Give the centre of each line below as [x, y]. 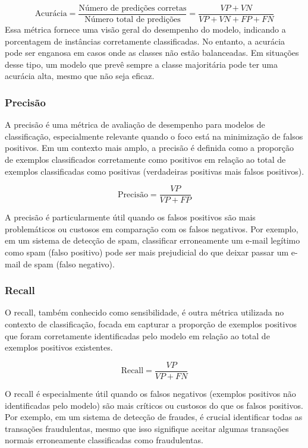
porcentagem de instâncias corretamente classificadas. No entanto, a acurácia [145, 41]
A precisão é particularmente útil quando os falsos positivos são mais [130, 217]
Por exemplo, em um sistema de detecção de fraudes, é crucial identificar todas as [154, 417]
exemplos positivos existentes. [59, 347]
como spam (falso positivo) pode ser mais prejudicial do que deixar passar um [147, 252]
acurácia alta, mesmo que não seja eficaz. [80, 76]
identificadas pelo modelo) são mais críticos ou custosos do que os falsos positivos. [154, 405]
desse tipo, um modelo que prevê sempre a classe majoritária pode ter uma [142, 64]
